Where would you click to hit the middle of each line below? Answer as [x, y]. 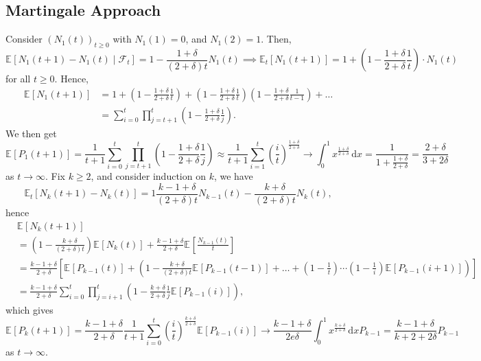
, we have [233, 176]
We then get [31, 133]
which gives [30, 309]
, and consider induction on [148, 176]
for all [18, 78]
